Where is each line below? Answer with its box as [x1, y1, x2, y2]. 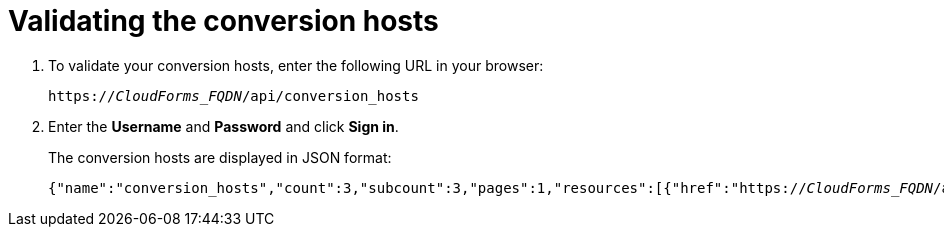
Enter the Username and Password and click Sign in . [48, 117, 399, 135]
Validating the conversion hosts [8, 4, 439, 38]
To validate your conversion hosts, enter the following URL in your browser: [48, 56, 544, 74]
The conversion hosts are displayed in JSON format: [48, 148, 392, 166]
